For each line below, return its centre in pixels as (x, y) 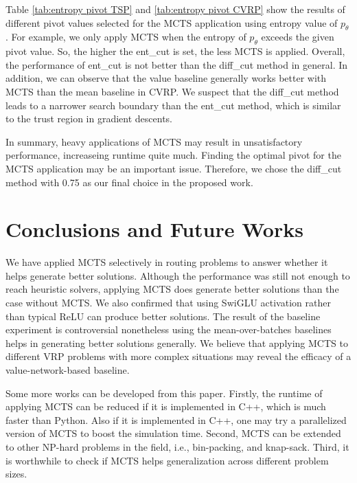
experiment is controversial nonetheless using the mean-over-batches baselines (169, 329)
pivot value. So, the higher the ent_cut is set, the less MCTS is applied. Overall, (175, 51)
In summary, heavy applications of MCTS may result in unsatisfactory (154, 141)
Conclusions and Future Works (154, 229)
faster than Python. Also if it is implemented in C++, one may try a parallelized (176, 419)
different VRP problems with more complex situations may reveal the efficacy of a (178, 356)
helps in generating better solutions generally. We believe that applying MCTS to (177, 342)
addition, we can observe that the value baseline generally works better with (166, 78)
